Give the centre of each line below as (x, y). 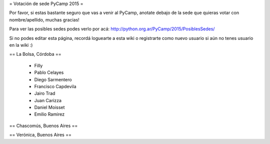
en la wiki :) (21, 45)
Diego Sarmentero (53, 79)
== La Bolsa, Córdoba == (35, 54)
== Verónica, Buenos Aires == (40, 135)
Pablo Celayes (49, 73)
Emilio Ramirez (49, 114)
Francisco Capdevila (55, 86)
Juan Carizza (48, 100)
